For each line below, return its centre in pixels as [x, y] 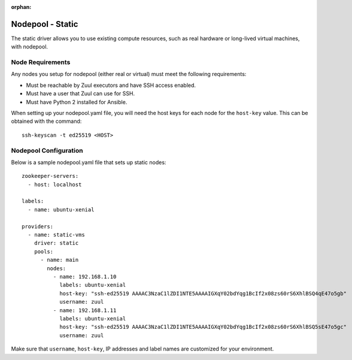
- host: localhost [55, 184]
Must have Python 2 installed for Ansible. [77, 102]
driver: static [56, 243]
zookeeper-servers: [50, 176]
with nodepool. [29, 47]
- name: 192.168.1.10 [85, 276]
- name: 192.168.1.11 [85, 310]
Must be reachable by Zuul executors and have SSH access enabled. [111, 85]
